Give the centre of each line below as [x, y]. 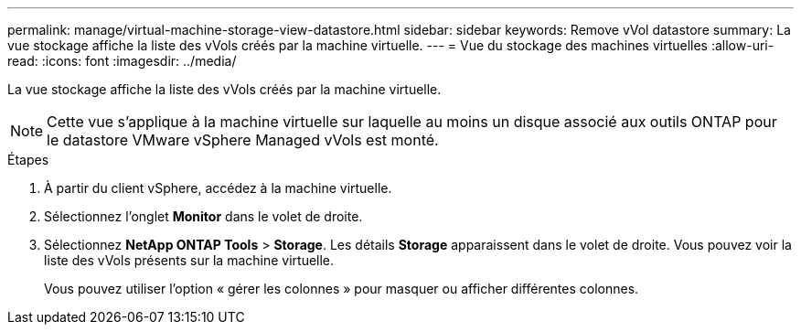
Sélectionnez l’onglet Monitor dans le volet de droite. [203, 216]
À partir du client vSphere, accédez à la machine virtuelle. [218, 188]
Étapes [28, 160]
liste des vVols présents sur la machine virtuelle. [189, 260]
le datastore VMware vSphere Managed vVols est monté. [243, 140]
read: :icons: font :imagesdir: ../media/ [122, 61]
